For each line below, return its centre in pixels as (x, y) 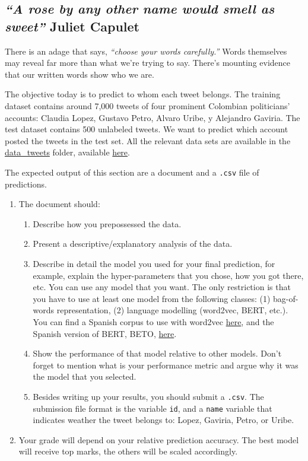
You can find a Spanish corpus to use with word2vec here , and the (153, 321)
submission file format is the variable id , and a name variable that (153, 408)
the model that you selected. (85, 376)
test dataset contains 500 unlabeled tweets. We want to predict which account (147, 129)
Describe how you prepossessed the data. (107, 223)
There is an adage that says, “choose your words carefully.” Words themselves (146, 51)
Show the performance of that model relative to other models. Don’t (157, 353)
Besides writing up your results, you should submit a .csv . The (148, 396)
